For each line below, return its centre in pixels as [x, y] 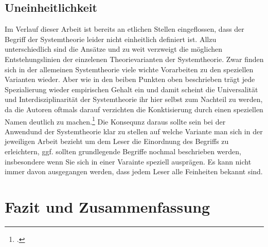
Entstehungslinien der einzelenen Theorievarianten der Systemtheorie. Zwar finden [134, 59]
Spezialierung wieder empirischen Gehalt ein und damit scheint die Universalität [131, 89]
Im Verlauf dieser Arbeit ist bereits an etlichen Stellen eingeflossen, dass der [124, 29]
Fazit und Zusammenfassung [108, 206]
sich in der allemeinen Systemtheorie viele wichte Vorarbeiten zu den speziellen [129, 69]
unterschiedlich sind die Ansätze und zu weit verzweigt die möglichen [113, 49]
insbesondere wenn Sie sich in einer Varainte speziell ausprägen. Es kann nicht [128, 161]
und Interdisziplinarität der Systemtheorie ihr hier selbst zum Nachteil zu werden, [134, 99]
